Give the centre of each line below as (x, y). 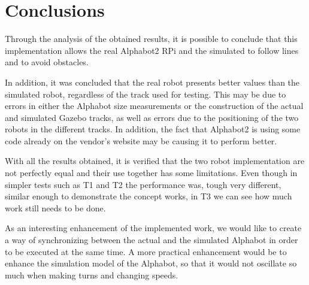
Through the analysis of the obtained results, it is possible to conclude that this (151, 39)
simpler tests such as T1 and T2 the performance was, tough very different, (143, 184)
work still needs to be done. (55, 207)
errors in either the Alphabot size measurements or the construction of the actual (154, 106)
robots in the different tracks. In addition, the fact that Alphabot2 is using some (153, 129)
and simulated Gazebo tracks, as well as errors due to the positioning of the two (152, 117)
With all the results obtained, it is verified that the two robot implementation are (155, 161)
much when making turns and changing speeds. (92, 275)
